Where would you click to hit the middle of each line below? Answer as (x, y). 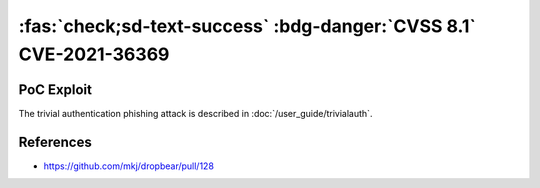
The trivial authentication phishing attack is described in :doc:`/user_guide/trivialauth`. (195, 113)
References (55, 141)
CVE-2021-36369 (94, 54)
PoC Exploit (55, 89)
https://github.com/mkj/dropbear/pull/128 (129, 166)
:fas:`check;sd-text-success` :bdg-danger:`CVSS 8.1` (247, 26)
